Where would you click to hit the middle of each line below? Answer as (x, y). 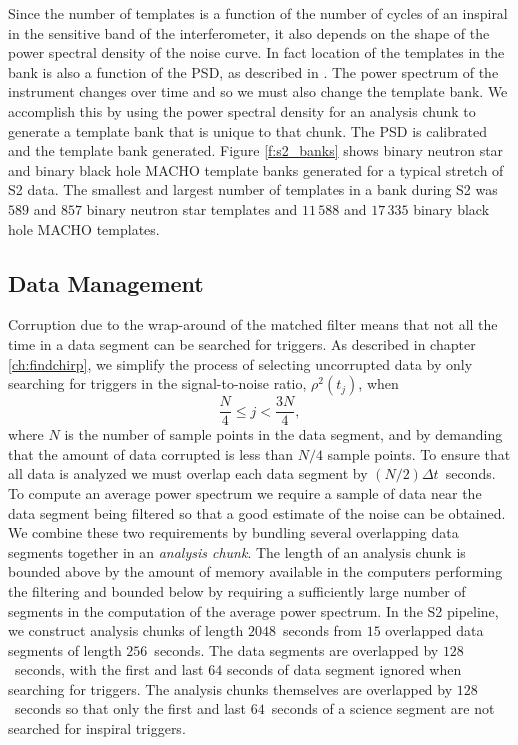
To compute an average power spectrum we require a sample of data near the (245, 492)
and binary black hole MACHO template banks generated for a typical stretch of (256, 169)
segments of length (65, 649)
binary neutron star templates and (192, 208)
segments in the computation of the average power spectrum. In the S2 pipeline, (253, 610)
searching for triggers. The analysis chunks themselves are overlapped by (230, 688)
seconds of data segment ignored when (344, 669)
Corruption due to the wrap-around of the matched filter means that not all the (253, 324)
